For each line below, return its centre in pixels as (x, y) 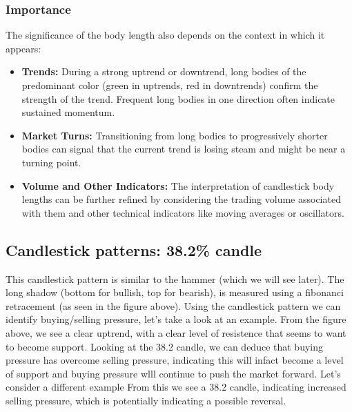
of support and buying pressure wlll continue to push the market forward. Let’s (173, 373)
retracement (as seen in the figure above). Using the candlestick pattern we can (173, 305)
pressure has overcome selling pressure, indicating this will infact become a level (175, 360)
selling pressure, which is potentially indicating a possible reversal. (146, 400)
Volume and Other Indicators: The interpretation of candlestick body (178, 185)
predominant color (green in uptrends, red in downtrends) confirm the (170, 85)
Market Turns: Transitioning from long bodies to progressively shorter (175, 135)
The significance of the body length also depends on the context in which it (165, 35)
